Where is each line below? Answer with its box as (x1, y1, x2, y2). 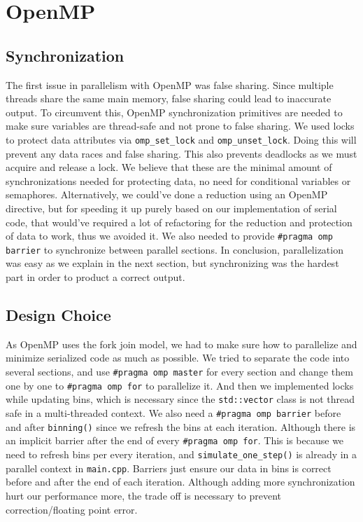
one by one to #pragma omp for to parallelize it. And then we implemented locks (6, 378, 354, 392)
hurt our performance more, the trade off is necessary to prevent (6, 488, 282, 502)
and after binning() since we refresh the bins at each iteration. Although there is (6, 419, 356, 434)
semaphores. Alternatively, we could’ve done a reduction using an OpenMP (6, 187, 328, 202)
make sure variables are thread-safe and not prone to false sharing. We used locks (6, 118, 355, 133)
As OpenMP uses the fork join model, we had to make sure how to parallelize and (6, 336, 357, 351)
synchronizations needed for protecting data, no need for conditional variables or (6, 173, 351, 188)
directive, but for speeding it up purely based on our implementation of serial (6, 200, 337, 215)
